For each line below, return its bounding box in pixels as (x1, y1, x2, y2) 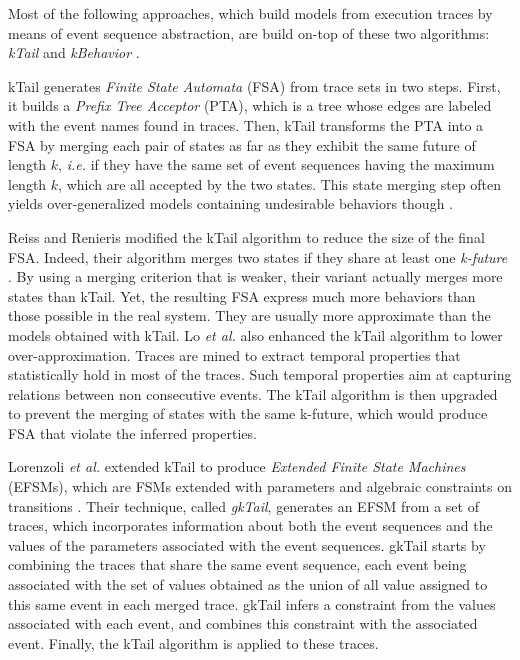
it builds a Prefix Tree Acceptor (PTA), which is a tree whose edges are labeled (8, 95, 492, 116)
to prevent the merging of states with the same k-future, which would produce (8, 403, 488, 424)
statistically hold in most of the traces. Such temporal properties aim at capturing (8, 364, 512, 385)
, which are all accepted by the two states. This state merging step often (58, 173, 502, 194)
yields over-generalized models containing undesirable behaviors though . (8, 193, 454, 214)
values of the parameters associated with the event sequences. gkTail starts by (8, 534, 486, 555)
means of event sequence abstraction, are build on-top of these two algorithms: (8, 22, 490, 43)
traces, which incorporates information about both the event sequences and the (8, 515, 493, 536)
